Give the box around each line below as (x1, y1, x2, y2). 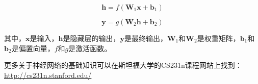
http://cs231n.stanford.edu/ (4, 69, 92, 80)
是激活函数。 (68, 43, 112, 53)
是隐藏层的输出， (63, 33, 120, 43)
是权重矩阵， (197, 33, 240, 43)
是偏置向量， (11, 43, 55, 53)
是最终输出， (124, 33, 167, 43)
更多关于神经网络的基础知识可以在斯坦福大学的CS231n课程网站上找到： (4, 60, 242, 70)
